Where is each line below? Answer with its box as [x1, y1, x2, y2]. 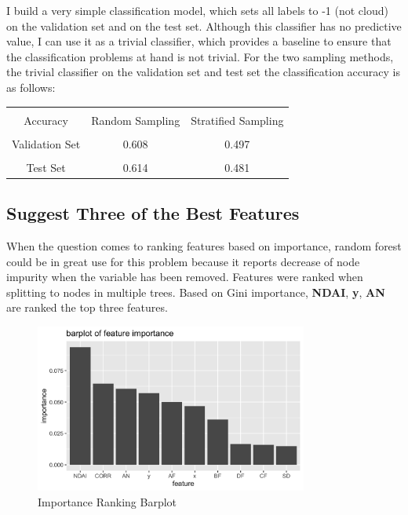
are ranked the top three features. [6, 299, 168, 316]
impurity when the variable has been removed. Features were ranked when [6, 268, 363, 285]
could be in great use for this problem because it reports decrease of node [6, 253, 360, 269]
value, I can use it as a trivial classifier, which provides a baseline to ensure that [6, 33, 392, 49]
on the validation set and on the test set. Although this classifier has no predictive [6, 17, 402, 34]
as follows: [6, 79, 56, 95]
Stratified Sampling [191, 111, 284, 128]
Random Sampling [91, 111, 180, 128]
